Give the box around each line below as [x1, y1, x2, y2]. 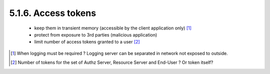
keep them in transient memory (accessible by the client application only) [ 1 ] [34, 25, 192, 31]
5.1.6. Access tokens [9, 7, 96, 18]
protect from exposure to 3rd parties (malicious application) [34, 31, 157, 37]
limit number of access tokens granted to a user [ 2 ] [34, 39, 140, 45]
